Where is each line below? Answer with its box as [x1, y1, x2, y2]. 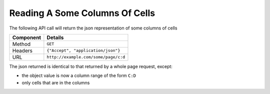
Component [12, 34, 41, 41]
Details [46, 34, 64, 41]
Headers [12, 47, 32, 54]
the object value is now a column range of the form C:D [21, 72, 136, 78]
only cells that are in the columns [21, 79, 90, 85]
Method [12, 40, 31, 47]
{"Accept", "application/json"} [46, 48, 120, 53]
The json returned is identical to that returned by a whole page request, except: [9, 63, 172, 69]
